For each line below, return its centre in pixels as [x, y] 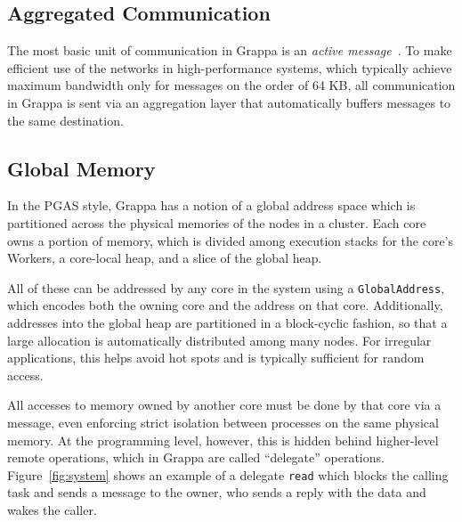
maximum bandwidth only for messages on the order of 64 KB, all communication [231, 85]
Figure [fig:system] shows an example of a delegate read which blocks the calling [228, 474]
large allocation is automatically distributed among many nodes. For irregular [219, 340]
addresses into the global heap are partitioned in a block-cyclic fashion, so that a [227, 322]
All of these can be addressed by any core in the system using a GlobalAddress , [226, 287]
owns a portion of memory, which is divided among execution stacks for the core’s [231, 240]
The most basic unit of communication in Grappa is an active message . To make [230, 50]
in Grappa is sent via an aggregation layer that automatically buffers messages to [229, 102]
